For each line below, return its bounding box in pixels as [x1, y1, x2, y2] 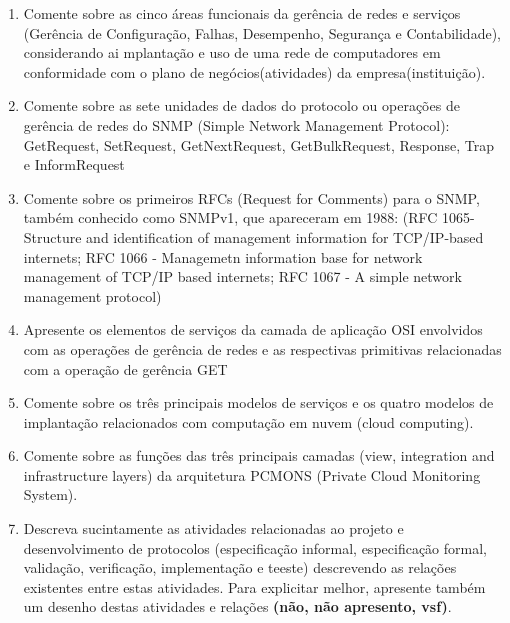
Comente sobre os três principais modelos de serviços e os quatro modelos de [23, 392, 494, 413]
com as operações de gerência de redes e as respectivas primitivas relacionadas [23, 338, 502, 359]
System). [23, 484, 78, 505]
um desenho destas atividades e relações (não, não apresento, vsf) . [23, 596, 452, 617]
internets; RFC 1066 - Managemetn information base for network [23, 246, 423, 267]
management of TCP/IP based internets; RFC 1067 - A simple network [23, 266, 462, 287]
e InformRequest [23, 154, 125, 175]
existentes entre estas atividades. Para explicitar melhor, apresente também [23, 576, 486, 597]
